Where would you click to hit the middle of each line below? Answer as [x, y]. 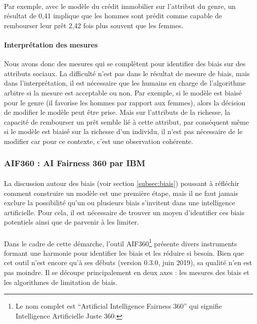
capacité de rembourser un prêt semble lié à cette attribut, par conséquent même [127, 121]
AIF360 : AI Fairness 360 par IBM [75, 163]
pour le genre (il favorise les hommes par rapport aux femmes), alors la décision [125, 102]
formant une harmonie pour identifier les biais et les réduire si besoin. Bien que [124, 253]
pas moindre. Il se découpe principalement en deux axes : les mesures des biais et [127, 272]
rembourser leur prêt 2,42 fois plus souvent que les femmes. [94, 25]
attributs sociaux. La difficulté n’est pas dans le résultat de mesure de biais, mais [127, 73]
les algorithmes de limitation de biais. [61, 282]
